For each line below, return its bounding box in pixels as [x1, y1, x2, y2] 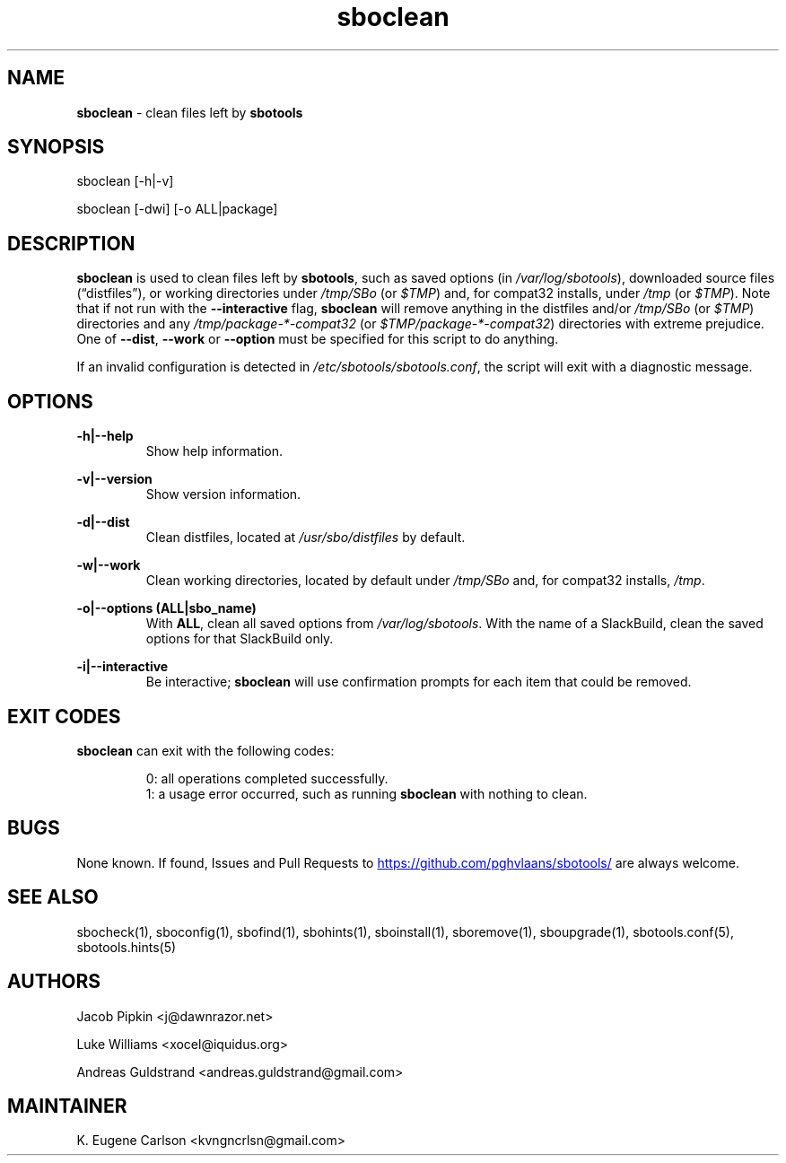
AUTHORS [7, 970, 101, 993]
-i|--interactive [76, 659, 169, 675]
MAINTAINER [7, 1094, 127, 1117]
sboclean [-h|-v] [76, 173, 174, 189]
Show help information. [145, 443, 284, 459]
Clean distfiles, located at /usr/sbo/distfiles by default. [145, 529, 466, 546]
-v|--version [76, 471, 153, 487]
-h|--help [76, 428, 134, 444]
